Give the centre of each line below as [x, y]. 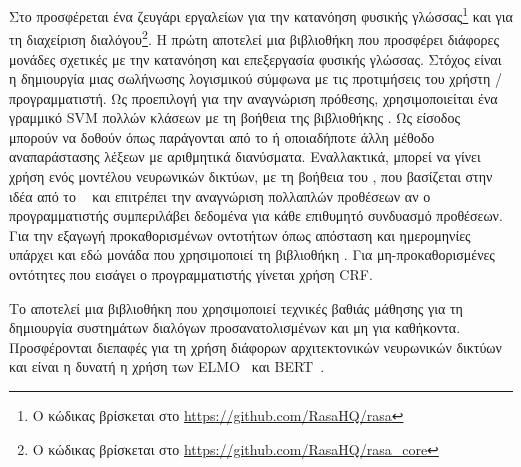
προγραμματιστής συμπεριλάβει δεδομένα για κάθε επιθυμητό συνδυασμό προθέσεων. [256, 215]
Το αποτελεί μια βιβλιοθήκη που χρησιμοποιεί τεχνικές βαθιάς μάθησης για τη [236, 307]
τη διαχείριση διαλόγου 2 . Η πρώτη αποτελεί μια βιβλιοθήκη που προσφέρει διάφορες [254, 37]
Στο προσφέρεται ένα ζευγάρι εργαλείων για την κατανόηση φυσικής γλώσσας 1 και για [261, 14]
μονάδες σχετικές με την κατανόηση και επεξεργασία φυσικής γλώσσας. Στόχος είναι [255, 58]
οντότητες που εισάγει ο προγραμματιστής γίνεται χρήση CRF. [191, 274]
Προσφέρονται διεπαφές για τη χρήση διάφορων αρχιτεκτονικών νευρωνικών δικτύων [255, 346]
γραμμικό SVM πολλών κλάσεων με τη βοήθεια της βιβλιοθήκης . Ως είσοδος [234, 117]
